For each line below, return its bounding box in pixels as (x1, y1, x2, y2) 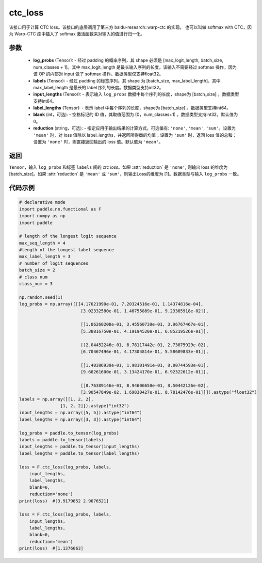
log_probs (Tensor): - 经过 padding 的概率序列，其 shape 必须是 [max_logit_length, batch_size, (33, 57, 224, 63)
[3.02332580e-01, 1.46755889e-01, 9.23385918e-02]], (80, 308, 209, 314)
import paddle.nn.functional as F (19, 206, 101, 212)
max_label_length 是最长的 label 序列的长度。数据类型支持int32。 (33, 84, 164, 90)
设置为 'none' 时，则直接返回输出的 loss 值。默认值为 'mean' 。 (33, 139, 164, 145)
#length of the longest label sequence (19, 247, 114, 253)
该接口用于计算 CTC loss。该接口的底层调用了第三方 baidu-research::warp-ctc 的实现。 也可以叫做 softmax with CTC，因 (9, 24, 252, 30)
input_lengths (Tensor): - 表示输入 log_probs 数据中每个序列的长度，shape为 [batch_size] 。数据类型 (33, 91, 239, 97)
